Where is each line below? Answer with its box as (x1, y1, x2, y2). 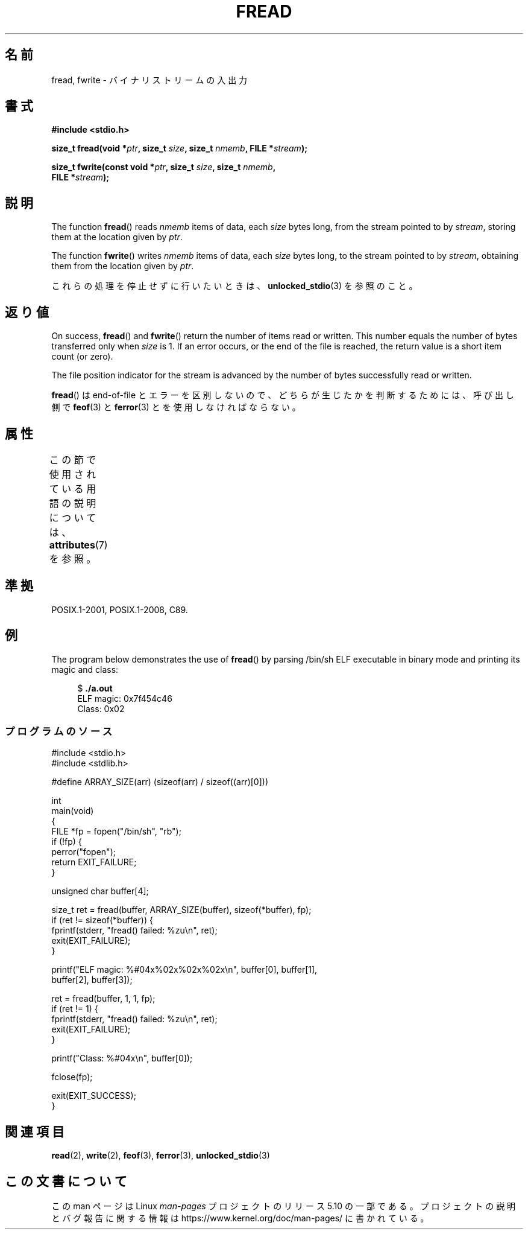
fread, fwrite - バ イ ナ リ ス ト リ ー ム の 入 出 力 (51, 74, 248, 85)
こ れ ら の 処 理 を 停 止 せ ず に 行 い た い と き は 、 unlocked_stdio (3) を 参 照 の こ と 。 (51, 281, 418, 291)
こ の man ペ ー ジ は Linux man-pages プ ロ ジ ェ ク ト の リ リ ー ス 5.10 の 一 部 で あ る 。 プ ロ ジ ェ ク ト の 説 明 (51, 1201, 516, 1212)
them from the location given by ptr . (51, 261, 194, 272)
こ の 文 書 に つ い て (5, 1173, 127, 1189)
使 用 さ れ (49, 468, 96, 480)
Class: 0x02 (77, 703, 125, 714)
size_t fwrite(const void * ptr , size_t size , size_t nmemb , (51, 162, 276, 173)
